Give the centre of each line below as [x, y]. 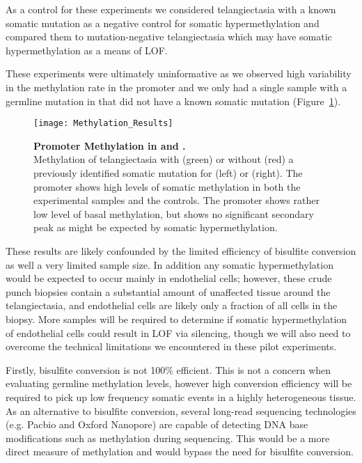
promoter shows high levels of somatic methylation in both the [167, 186]
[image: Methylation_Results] [103, 124]
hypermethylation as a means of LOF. [87, 50]
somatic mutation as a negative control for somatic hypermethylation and [163, 23]
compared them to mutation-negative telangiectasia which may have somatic [169, 37]
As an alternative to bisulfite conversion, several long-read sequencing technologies [181, 410]
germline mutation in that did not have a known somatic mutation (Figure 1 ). [173, 101]
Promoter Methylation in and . [110, 145]
